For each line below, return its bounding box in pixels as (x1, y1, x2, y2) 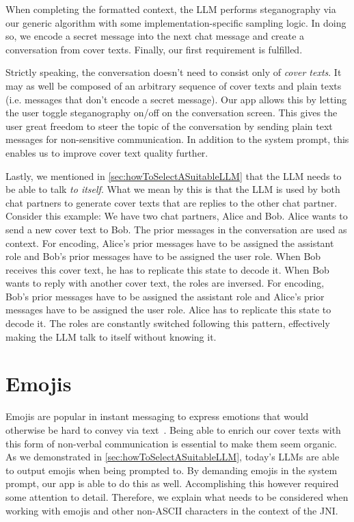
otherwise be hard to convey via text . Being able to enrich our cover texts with (5, 422, 341, 436)
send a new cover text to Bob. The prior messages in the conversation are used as (5, 222, 347, 236)
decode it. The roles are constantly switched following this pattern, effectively (5, 316, 330, 330)
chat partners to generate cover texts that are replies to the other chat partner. (5, 195, 338, 209)
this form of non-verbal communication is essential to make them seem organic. (5, 436, 338, 450)
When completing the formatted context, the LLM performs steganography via (5, 2, 336, 16)
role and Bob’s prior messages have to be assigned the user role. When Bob (5, 249, 321, 263)
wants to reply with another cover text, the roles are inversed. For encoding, (5, 276, 325, 290)
